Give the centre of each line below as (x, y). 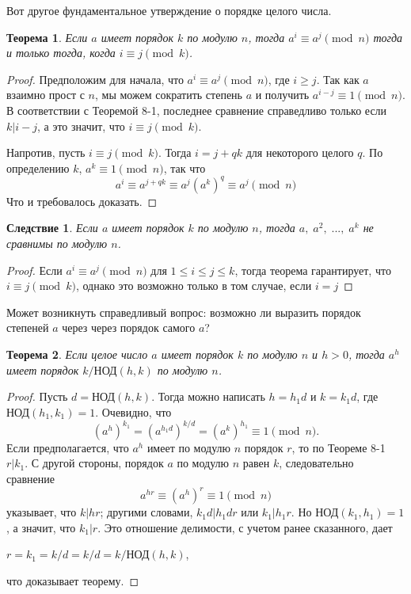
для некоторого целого (300, 152)
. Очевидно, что (133, 411)
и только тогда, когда (61, 53)
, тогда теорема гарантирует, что (313, 270)
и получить (282, 95)
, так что (185, 168)
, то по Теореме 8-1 (339, 447)
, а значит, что (41, 527)
